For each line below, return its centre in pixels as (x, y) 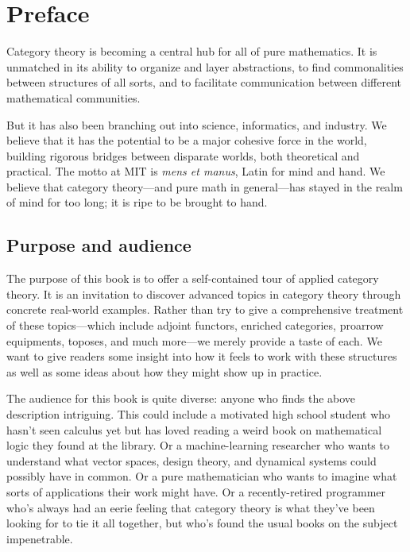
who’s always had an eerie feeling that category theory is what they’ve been (191, 507)
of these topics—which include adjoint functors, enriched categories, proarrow (195, 325)
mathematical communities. (73, 97)
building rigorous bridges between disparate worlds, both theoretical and (183, 155)
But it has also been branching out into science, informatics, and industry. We (197, 124)
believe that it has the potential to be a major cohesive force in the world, (187, 140)
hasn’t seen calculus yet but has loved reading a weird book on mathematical (194, 429)
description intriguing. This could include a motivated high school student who (199, 414)
